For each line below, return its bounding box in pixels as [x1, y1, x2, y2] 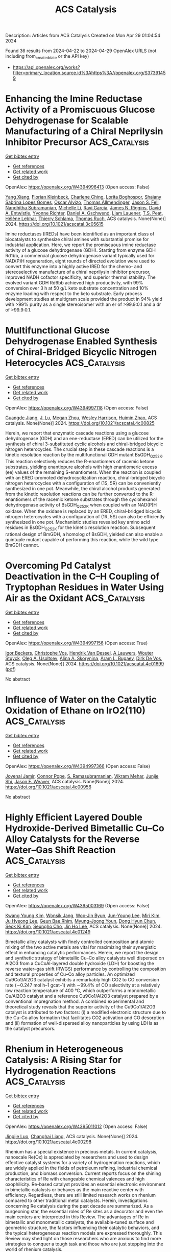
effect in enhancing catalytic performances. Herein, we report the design [5, 950, 159, 956]
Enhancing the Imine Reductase [5, 93, 143, 105]
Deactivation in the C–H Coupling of [5, 571, 160, 583]
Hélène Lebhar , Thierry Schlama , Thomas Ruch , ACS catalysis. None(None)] [5, 215, 166, 222]
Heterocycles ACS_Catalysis [5, 357, 125, 369]
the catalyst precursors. [5, 1025, 56, 1032]
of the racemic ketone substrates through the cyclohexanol [32, 496, 157, 502]
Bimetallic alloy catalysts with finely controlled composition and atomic [5, 938, 154, 945]
